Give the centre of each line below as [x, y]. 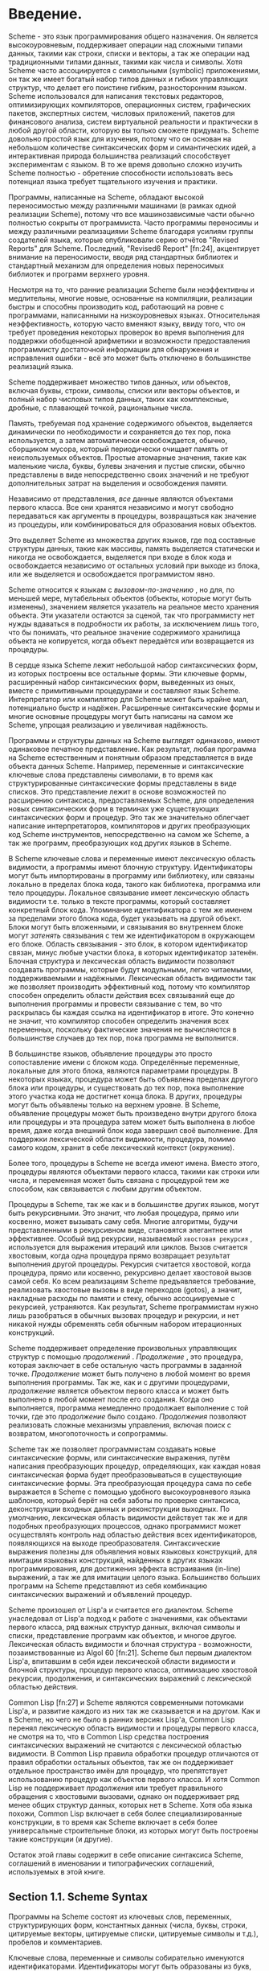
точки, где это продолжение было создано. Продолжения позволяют [128, 1416]
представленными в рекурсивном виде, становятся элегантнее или [125, 1230]
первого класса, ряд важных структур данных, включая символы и [124, 1627]
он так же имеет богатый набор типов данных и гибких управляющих [128, 79]
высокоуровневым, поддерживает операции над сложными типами [126, 44]
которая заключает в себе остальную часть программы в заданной [125, 1365]
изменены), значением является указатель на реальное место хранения [134, 606]
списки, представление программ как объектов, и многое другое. [122, 1635]
